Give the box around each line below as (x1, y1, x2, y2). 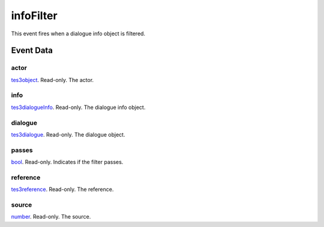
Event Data (11, 46, 53, 56)
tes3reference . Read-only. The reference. (11, 186, 114, 193)
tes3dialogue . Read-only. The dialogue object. (11, 131, 125, 138)
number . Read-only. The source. (11, 213, 91, 220)
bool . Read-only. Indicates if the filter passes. (11, 159, 124, 166)
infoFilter (11, 9, 58, 22)
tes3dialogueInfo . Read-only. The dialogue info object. (11, 104, 146, 111)
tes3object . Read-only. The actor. (11, 76, 94, 83)
